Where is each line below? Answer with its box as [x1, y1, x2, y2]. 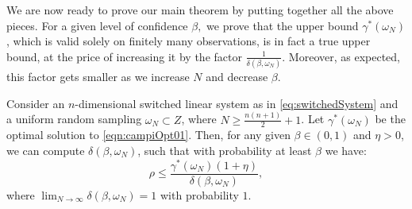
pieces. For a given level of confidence [6, 17, 188, 33]
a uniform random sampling [6, 110, 142, 127]
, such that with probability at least [137, 142, 312, 159]
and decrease [206, 68, 268, 85]
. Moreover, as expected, [282, 48, 400, 64]
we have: [325, 142, 367, 159]
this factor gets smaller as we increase [6, 68, 190, 85]
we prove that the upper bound [206, 17, 359, 33]
